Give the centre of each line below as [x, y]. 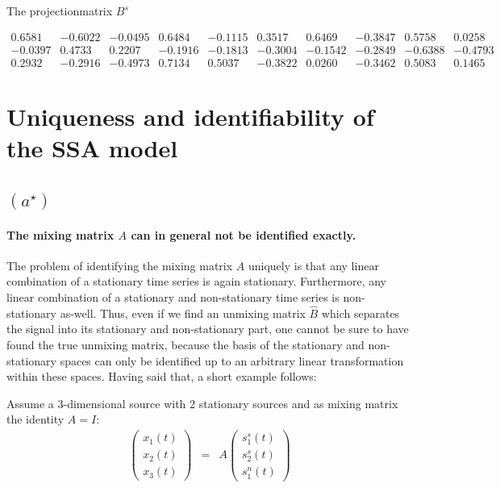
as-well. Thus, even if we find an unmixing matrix [183, 313]
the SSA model [92, 148]
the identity [35, 419]
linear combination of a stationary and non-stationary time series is [173, 297]
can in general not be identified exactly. [244, 234]
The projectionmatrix [60, 10]
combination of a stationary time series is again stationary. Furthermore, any [197, 281]
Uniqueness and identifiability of [190, 116]
